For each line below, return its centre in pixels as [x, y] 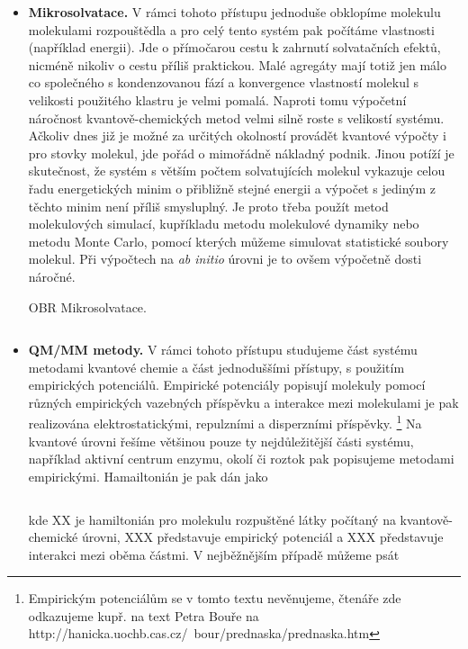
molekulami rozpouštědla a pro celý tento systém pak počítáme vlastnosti [231, 29]
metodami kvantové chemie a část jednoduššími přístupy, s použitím [216, 367]
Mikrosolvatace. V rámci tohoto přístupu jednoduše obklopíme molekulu [234, 12]
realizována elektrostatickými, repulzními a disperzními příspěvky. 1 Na [225, 422]
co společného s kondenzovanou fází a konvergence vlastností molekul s [224, 82]
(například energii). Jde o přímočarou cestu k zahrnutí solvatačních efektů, [234, 47]
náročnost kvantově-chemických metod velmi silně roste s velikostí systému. [236, 117]
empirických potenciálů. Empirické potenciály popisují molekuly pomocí [227, 385]
